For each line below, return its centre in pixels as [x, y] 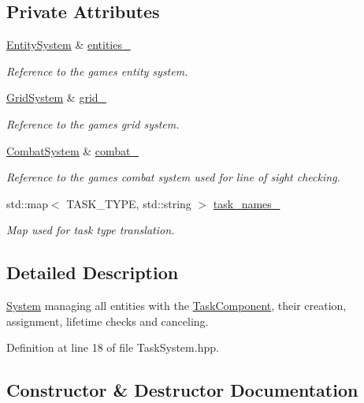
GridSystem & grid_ [57, 97]
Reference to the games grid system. [93, 123]
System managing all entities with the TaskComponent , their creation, [176, 306]
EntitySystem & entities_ [69, 45]
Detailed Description [93, 272]
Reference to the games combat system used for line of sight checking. [173, 177]
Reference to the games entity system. [97, 71]
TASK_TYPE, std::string [129, 203]
